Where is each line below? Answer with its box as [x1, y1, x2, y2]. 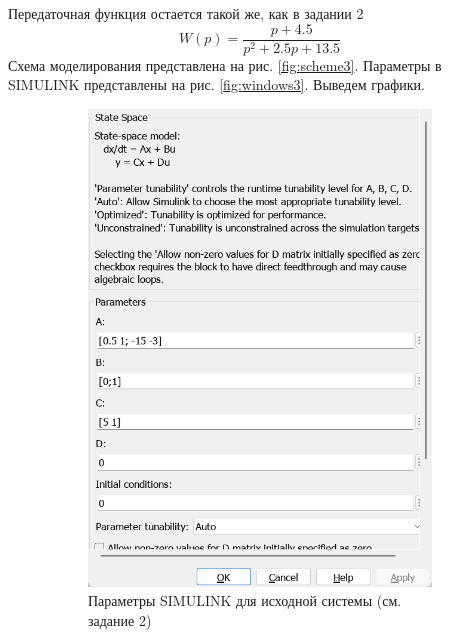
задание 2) [88, 609, 152, 630]
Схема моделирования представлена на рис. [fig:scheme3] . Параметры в [8, 54, 442, 75]
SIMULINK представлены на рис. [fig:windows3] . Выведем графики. [8, 74, 425, 95]
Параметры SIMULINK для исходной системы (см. [88, 590, 402, 611]
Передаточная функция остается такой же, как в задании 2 [8, 3, 364, 23]
